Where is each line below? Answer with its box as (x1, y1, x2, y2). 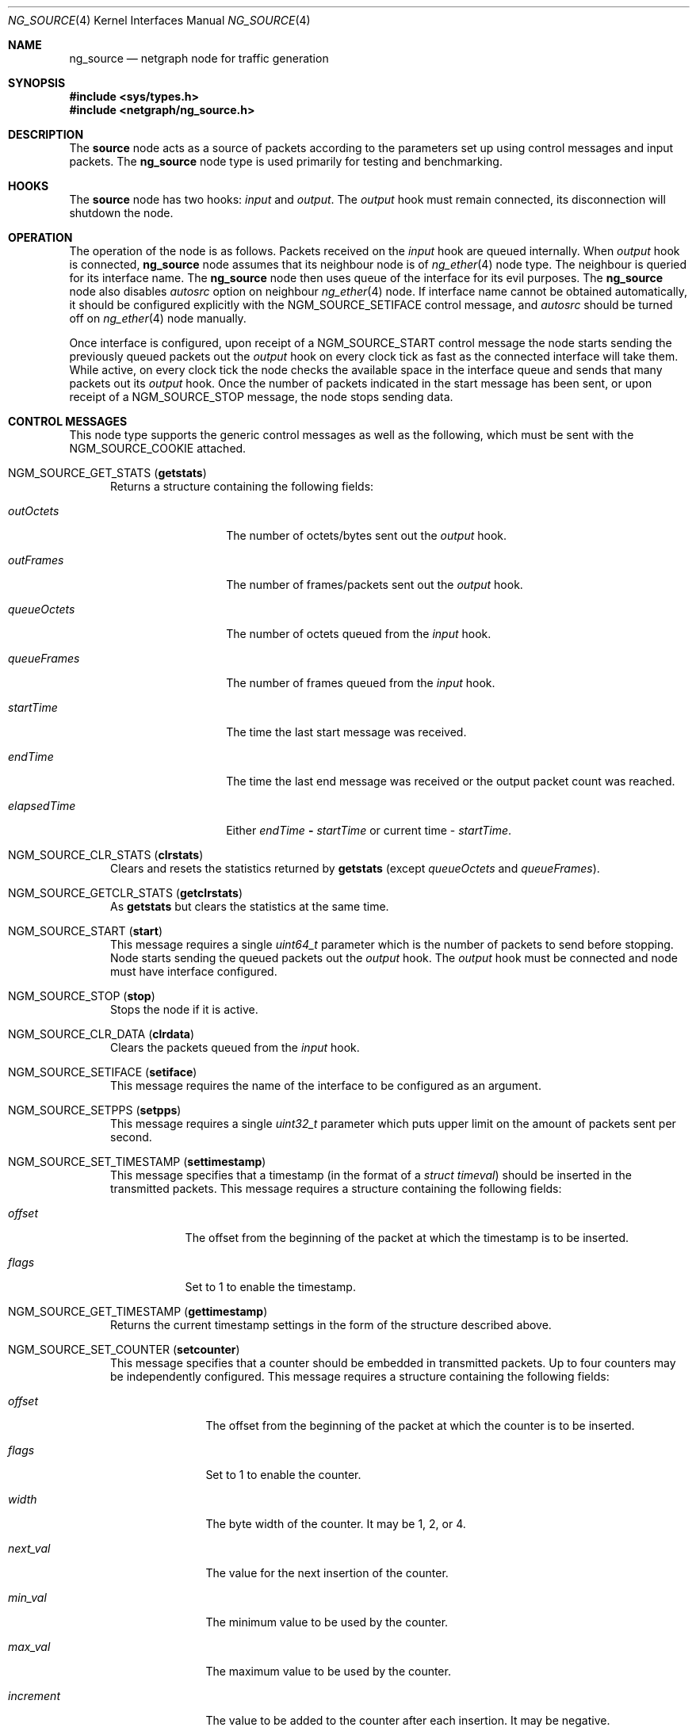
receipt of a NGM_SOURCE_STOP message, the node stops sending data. (69, 390, 453, 403)
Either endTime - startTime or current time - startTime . (226, 823, 512, 837)
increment (8, 1689, 60, 1702)
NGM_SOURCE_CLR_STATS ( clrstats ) (8, 848, 204, 862)
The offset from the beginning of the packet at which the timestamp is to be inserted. (185, 1231, 629, 1244)
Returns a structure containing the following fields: (110, 480, 374, 493)
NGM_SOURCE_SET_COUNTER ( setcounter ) (8, 1343, 240, 1356)
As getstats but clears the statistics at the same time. (110, 900, 389, 913)
